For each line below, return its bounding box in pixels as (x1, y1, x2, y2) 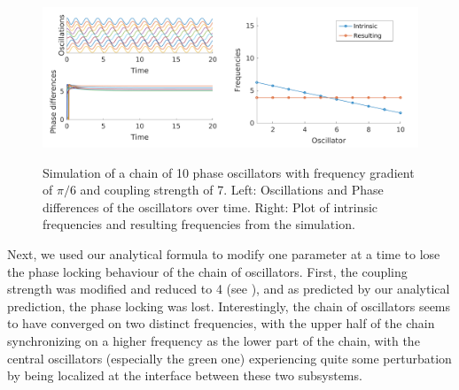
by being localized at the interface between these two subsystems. (7, 366, 362, 385)
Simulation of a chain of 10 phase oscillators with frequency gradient (43, 163, 415, 181)
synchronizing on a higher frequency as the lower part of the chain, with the (7, 331, 420, 349)
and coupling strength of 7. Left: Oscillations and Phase (80, 180, 384, 199)
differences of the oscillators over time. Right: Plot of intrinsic (43, 197, 378, 216)
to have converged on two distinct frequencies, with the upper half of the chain (7, 314, 435, 333)
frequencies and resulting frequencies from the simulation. (43, 215, 355, 233)
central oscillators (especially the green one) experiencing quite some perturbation (7, 348, 452, 367)
